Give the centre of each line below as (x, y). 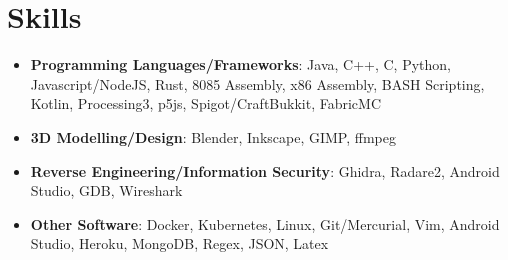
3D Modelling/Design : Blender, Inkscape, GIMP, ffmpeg (213, 136)
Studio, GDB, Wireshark (106, 190)
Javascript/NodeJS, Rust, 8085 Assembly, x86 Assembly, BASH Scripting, (257, 83)
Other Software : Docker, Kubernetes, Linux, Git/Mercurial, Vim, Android (265, 223)
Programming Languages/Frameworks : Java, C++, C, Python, (241, 64)
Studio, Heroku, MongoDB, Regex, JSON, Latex (179, 243)
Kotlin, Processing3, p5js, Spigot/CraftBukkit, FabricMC (206, 103)
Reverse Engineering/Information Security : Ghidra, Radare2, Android (265, 170)
